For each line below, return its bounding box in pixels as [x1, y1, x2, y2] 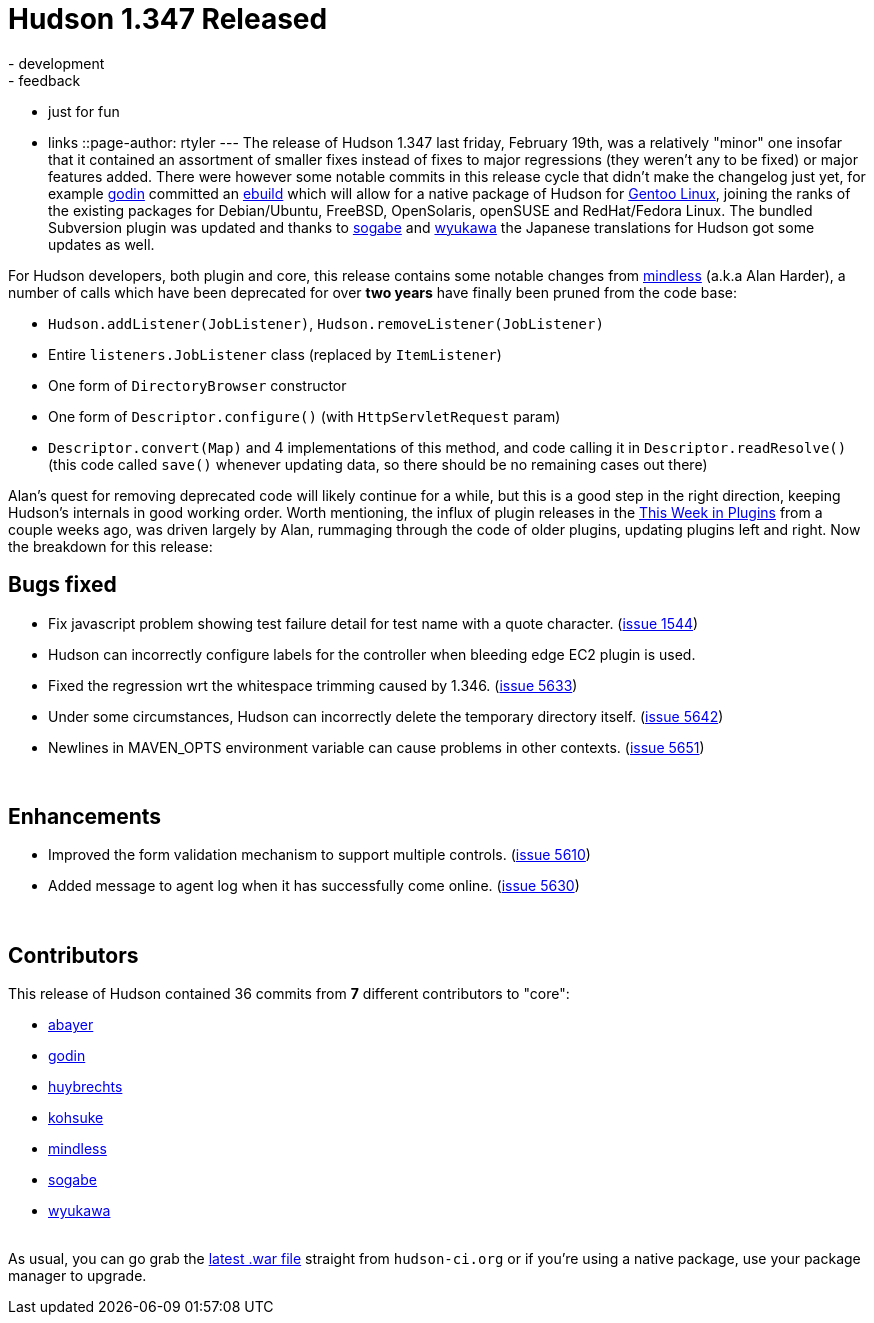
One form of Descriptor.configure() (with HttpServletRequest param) [48, 407, 561, 425]
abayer [48, 1016, 94, 1034]
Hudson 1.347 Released [8, 2, 328, 36]
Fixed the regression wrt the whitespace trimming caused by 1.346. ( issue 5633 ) [48, 676, 578, 694]
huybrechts [48, 1078, 123, 1096]
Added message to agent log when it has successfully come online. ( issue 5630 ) [48, 877, 580, 895]
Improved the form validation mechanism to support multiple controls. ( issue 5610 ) [48, 846, 591, 864]
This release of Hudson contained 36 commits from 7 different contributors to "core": [8, 985, 570, 1003]
